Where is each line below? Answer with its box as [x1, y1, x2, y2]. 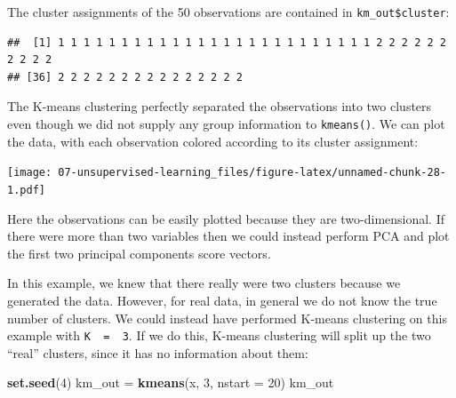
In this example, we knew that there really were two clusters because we [7, 274, 401, 292]
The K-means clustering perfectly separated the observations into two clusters [7, 97, 432, 115]
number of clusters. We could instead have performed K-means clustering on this [7, 308, 447, 327]
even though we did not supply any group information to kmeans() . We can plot [7, 115, 445, 133]
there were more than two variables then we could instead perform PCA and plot [7, 227, 450, 245]
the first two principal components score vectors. [7, 243, 271, 262]
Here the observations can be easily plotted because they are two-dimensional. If [7, 209, 445, 227]
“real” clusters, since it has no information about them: [7, 343, 308, 362]
